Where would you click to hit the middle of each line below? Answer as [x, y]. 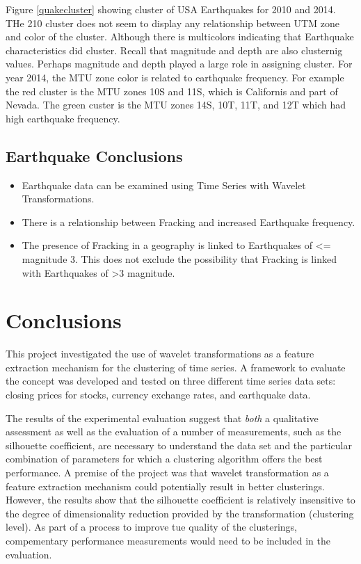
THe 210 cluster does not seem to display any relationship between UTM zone [173, 23]
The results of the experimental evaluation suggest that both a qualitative [162, 418]
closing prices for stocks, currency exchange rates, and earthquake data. [158, 395]
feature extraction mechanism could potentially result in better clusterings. [166, 486]
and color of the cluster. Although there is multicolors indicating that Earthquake [180, 37]
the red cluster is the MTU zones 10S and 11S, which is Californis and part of [172, 91]
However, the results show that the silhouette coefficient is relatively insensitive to [180, 500]
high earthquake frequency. [63, 118]
